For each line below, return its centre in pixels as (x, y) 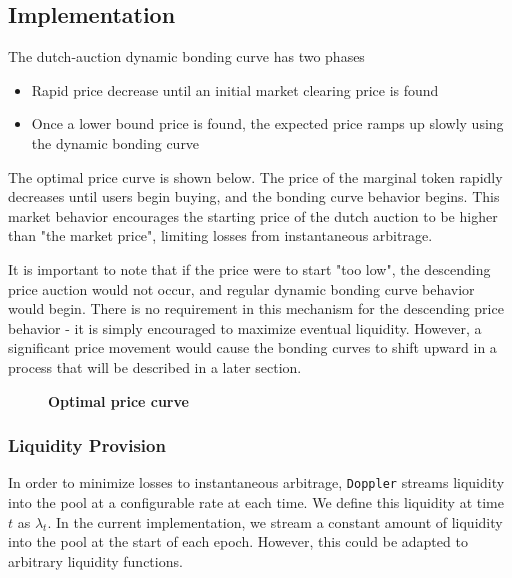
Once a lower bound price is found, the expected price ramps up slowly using (267, 123)
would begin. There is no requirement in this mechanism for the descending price (256, 308)
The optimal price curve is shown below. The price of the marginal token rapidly (255, 176)
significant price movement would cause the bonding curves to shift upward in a (252, 347)
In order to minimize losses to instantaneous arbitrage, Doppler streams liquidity (256, 482)
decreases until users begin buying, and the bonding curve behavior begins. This (254, 196)
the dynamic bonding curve (115, 142)
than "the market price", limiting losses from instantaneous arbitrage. (220, 235)
